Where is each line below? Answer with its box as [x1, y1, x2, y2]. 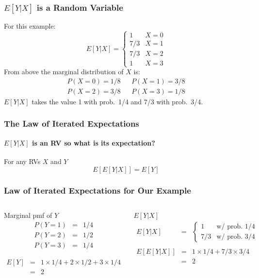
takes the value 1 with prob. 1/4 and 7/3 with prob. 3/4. [32, 97, 203, 107]
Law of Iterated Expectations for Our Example [4, 184, 191, 196]
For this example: [4, 21, 56, 31]
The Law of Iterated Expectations [4, 117, 139, 129]
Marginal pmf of [4, 210, 52, 220]
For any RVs [4, 156, 41, 166]
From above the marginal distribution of [4, 66, 124, 77]
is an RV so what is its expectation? [32, 138, 155, 148]
